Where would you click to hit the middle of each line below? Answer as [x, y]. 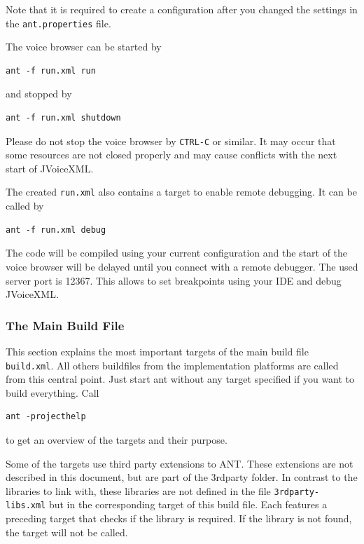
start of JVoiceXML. [50, 168]
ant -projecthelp [46, 417]
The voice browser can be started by [84, 47]
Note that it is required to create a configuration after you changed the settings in [182, 9]
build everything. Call [52, 392]
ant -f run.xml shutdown [63, 118]
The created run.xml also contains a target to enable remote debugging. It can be [181, 192]
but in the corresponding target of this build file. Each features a [188, 504]
